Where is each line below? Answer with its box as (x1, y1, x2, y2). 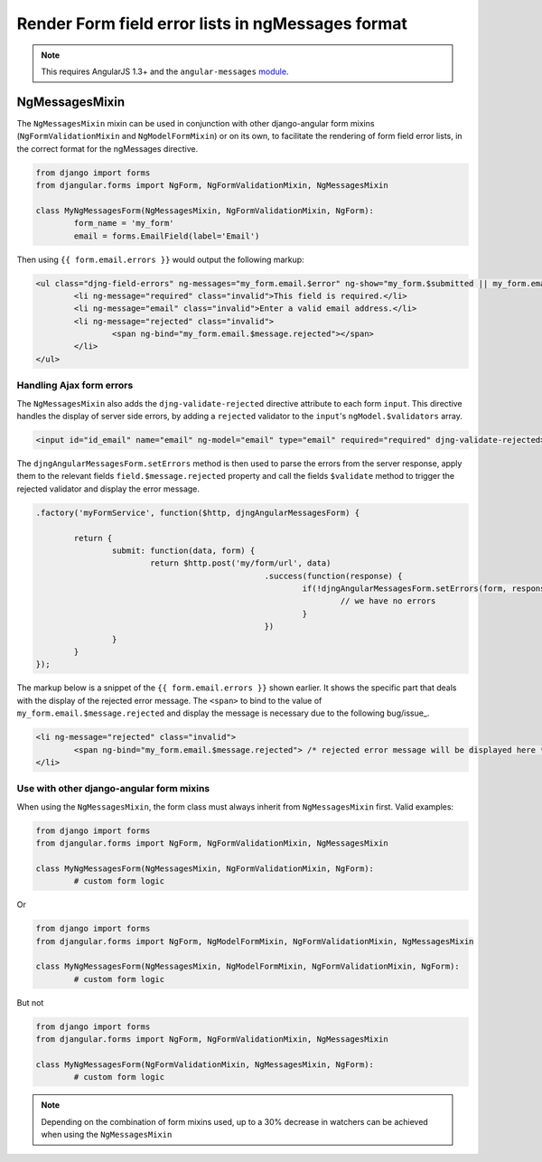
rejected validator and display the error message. (16, 483, 201, 494)
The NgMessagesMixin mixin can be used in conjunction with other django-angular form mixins (16, 117, 375, 128)
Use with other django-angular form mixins (16, 782, 210, 795)
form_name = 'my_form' (73, 218, 175, 229)
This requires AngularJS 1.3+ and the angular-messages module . (41, 66, 289, 77)
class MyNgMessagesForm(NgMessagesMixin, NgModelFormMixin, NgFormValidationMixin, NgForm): (35, 961, 460, 971)
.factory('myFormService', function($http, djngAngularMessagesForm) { (35, 507, 360, 518)
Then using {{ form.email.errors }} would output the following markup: (16, 254, 304, 265)
